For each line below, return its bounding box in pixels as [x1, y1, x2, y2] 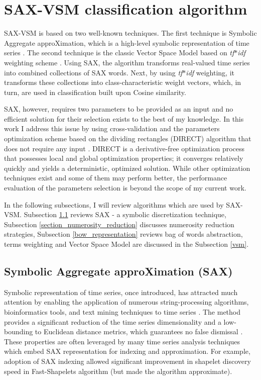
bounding [4, 326, 33, 337]
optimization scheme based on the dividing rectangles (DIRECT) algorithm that [4, 133, 251, 144]
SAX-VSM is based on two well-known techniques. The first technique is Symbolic [4, 28, 257, 38]
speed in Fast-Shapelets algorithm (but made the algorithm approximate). [4, 365, 232, 376]
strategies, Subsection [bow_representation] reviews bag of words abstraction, [4, 229, 243, 239]
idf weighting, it [186, 67, 234, 77]
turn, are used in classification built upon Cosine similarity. [4, 86, 186, 97]
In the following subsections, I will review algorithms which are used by [4, 199, 224, 210]
